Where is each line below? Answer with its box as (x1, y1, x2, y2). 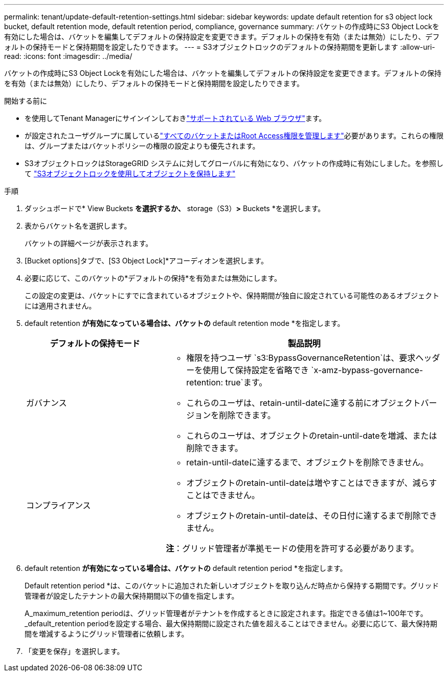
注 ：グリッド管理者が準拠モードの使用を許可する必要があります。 (166, 543, 419, 554)
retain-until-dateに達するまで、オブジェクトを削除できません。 (186, 457, 429, 467)
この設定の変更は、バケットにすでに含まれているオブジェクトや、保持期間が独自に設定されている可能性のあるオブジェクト (25, 291, 440, 300)
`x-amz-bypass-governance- (311, 365, 423, 375)
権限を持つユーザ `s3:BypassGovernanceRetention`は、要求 (186, 353, 416, 363)
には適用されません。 (25, 301, 96, 310)
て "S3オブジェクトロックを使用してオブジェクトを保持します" (25, 169, 236, 178)
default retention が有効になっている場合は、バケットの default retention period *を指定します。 (25, 564, 347, 572)
